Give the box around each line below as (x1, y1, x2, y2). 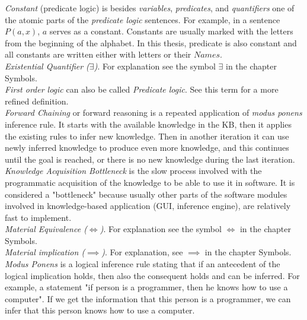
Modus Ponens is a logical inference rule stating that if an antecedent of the (5, 258, 280, 270)
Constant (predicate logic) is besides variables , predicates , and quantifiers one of (5, 2, 295, 14)
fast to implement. (5, 211, 72, 223)
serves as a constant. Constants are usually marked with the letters (49, 25, 293, 37)
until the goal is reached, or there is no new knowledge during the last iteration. (5, 153, 295, 165)
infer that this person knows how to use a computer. (5, 304, 195, 316)
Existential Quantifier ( (5, 59, 89, 72)
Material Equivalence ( (5, 223, 87, 235)
